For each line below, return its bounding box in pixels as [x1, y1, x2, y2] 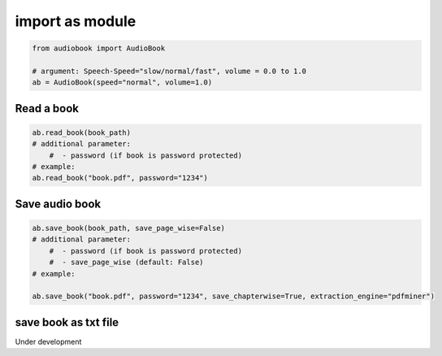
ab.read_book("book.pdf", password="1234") [32, 173, 209, 183]
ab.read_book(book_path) [32, 128, 132, 137]
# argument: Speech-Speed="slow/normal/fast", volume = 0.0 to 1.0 [32, 66, 307, 76]
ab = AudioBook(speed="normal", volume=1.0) [32, 78, 213, 87]
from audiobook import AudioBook [32, 44, 166, 53]
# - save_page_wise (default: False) [49, 258, 204, 267]
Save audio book [15, 197, 102, 211]
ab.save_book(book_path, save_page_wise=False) [32, 224, 225, 233]
